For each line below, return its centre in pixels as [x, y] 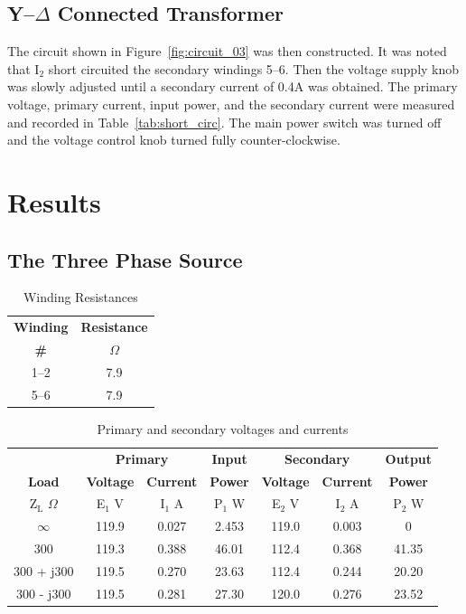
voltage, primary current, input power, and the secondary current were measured [231, 104]
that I [23, 68]
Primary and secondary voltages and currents [223, 428]
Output [409, 458]
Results [54, 201]
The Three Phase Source [125, 259]
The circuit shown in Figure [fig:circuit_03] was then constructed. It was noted [227, 51]
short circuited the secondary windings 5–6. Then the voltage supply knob [254, 68]
